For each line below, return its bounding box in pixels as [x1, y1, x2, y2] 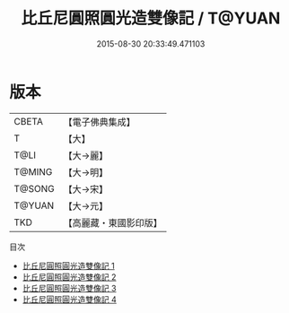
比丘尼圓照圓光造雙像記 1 [22, 260, 115, 271]
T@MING [13, 165, 53, 178]
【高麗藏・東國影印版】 [63, 216, 163, 229]
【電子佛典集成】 [63, 116, 136, 128]
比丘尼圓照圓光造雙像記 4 [22, 293, 117, 305]
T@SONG [13, 182, 56, 195]
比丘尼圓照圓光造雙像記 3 [22, 283, 117, 293]
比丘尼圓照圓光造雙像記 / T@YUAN [21, 8, 281, 29]
